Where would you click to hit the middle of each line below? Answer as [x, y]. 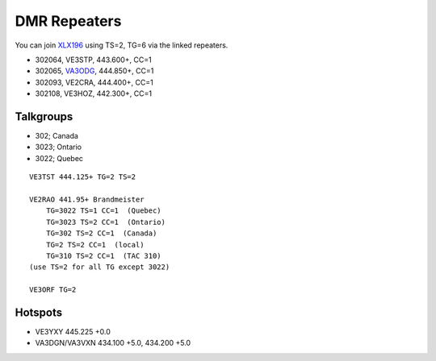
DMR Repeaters [68, 21]
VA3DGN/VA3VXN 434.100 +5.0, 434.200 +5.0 [113, 343]
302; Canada [57, 136]
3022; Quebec [59, 158]
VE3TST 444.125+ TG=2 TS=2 [83, 177]
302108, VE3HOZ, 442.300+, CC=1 [94, 93]
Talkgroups [44, 116]
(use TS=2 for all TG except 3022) [100, 267]
